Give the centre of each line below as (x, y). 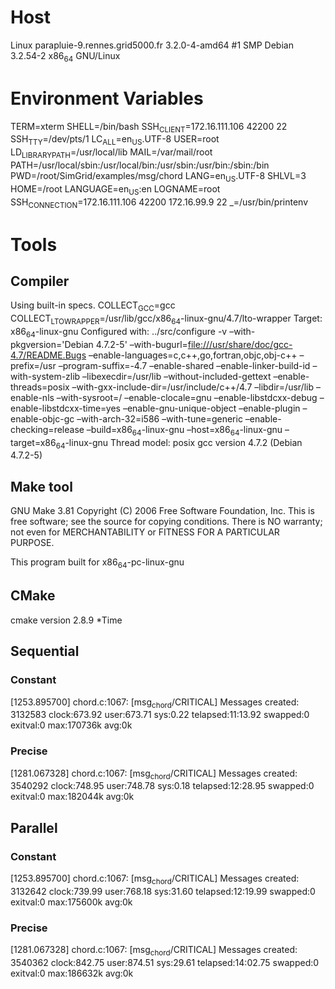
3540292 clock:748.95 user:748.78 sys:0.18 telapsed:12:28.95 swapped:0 (162, 786)
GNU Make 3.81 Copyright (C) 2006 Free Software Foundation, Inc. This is (162, 511)
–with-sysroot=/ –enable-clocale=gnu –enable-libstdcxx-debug (187, 397)
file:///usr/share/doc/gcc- (240, 344)
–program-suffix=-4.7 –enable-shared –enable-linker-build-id (184, 365)
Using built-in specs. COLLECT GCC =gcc (93, 306)
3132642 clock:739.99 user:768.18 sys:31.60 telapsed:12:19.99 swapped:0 (163, 891)
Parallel (34, 827)
